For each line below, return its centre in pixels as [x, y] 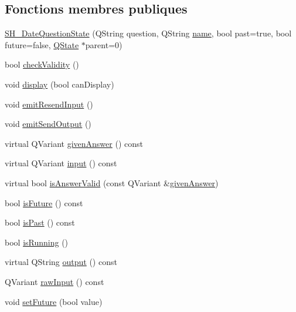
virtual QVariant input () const [61, 163]
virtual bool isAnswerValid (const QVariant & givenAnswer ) [112, 182]
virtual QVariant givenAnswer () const [74, 143]
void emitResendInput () [49, 104]
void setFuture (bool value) [54, 301]
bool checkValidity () [42, 64]
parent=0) [104, 44]
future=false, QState [42, 44]
